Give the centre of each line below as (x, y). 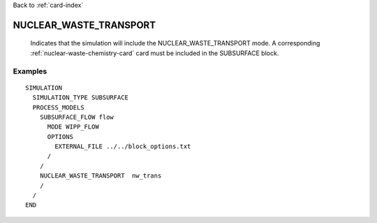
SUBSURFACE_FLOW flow (77, 117)
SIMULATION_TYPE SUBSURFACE (81, 98)
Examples (30, 71)
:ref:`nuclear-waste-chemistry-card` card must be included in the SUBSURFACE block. (155, 53)
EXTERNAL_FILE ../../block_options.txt (123, 146)
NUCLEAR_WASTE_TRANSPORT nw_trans (101, 176)
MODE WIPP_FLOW (73, 127)
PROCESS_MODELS (58, 107)
